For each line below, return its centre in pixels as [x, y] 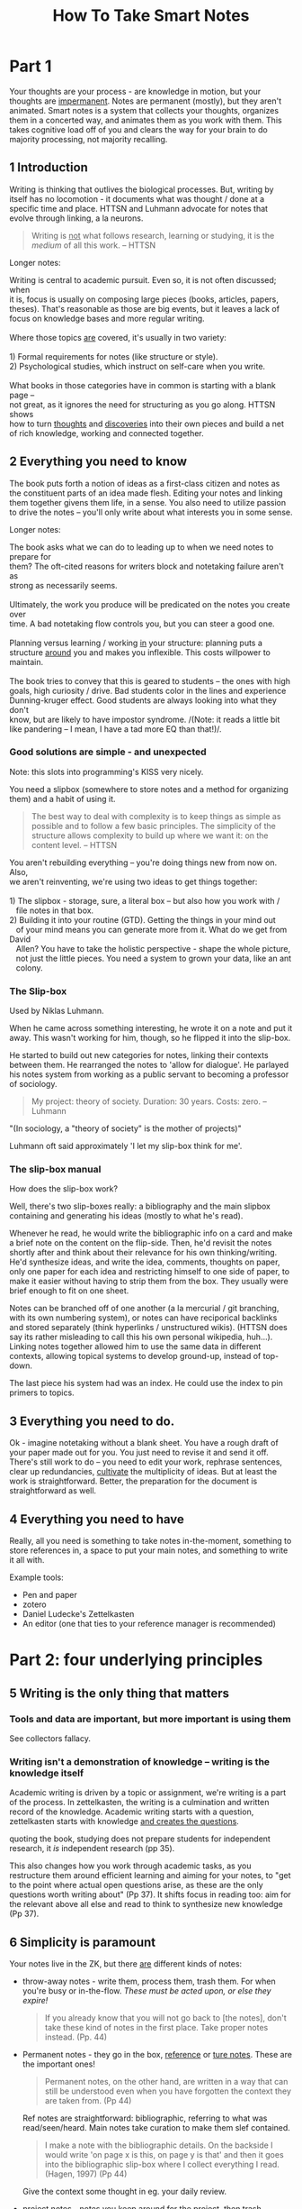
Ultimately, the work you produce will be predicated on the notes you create [150, 604]
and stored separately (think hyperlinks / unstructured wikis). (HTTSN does [148, 1328]
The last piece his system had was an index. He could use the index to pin [146, 1383]
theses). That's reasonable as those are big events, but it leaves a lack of [145, 308]
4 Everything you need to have [97, 1519]
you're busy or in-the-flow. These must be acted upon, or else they [147, 1991]
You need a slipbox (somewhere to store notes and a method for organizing [149, 789]
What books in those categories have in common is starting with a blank [142, 385]
